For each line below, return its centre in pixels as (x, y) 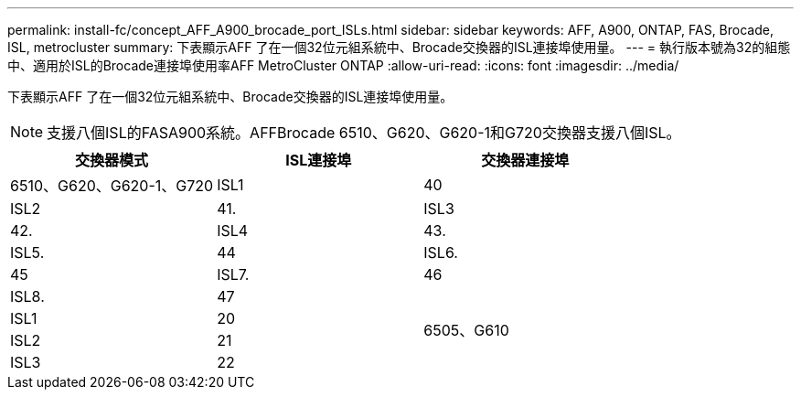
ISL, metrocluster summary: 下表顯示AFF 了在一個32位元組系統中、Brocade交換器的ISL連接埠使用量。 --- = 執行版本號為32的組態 (399, 47)
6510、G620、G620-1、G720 (112, 186)
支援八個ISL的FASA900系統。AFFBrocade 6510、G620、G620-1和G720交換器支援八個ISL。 (364, 133)
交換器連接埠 (525, 160)
